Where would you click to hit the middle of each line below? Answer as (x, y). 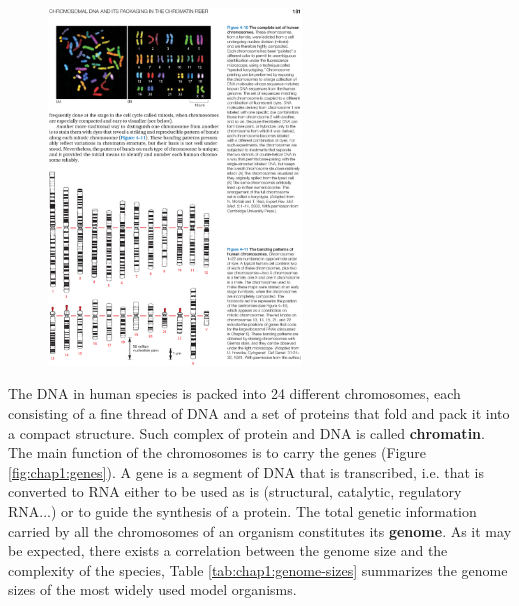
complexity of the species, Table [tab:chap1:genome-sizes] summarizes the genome (258, 569)
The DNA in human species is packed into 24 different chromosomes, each (234, 393)
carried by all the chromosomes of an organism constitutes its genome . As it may (260, 530)
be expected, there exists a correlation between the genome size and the (228, 550)
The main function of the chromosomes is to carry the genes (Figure (217, 452)
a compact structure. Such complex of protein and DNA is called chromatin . (246, 432)
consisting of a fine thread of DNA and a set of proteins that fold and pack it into (259, 413)
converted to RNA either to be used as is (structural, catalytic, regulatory (235, 491)
